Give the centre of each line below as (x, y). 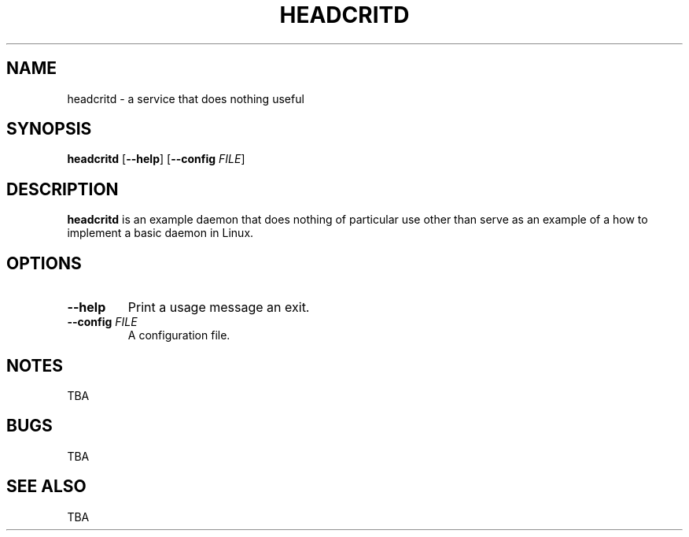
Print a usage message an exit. (219, 307)
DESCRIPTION (63, 189)
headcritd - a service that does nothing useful (186, 98)
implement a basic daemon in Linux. (160, 233)
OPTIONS (44, 263)
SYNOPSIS (49, 129)
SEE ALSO (46, 487)
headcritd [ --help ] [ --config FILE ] (156, 159)
